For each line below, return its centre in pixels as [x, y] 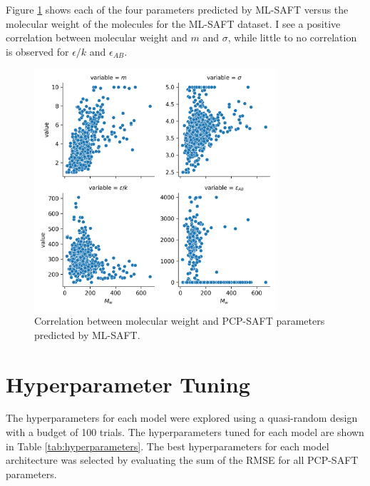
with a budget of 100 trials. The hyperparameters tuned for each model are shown [185, 432]
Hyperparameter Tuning [128, 384]
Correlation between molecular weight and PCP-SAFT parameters [180, 321]
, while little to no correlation [292, 37]
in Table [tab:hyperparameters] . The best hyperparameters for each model [168, 446]
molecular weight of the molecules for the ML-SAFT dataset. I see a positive [173, 23]
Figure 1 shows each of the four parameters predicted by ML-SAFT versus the [177, 9]
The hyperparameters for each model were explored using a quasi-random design [182, 418]
